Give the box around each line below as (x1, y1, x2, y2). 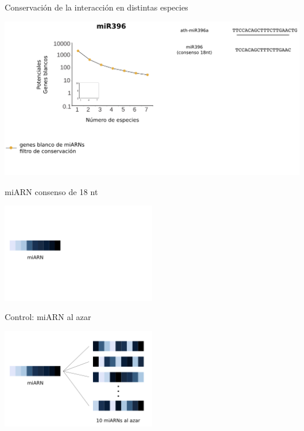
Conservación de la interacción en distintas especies (5, 1, 188, 13)
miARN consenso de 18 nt (5, 185, 98, 197)
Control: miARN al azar (5, 311, 91, 323)
